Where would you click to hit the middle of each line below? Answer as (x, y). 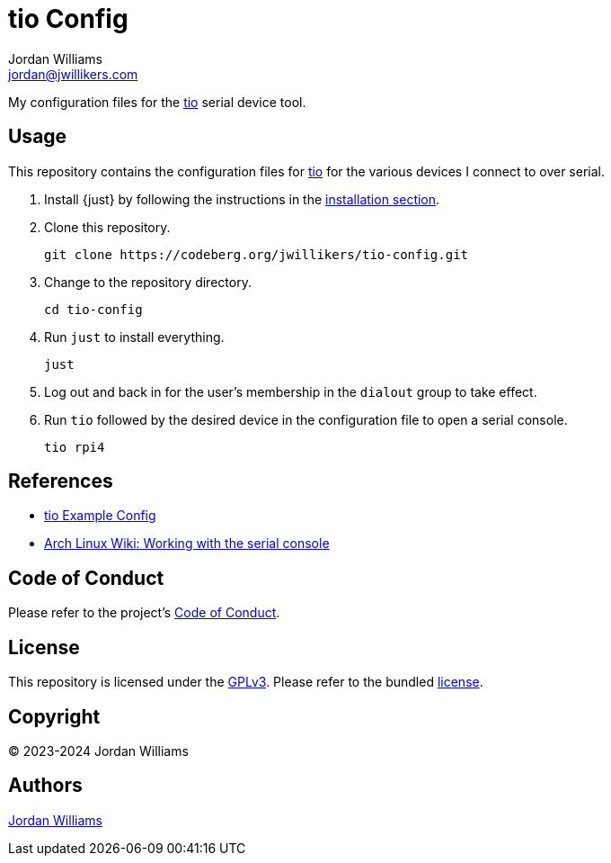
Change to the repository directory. (148, 282)
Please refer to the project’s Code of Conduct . (144, 613)
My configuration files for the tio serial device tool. (157, 102)
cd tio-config (93, 309)
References (61, 481)
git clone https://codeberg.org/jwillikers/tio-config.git (257, 254)
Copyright (54, 716)
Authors (45, 786)
